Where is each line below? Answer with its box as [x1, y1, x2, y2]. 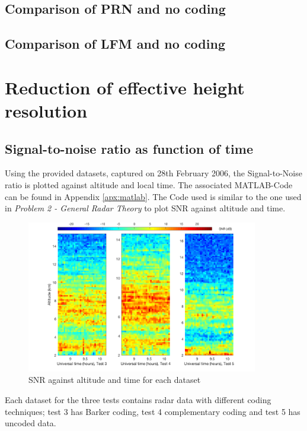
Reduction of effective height [5, 75, 245, 99]
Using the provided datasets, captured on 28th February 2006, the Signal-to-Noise [5, 167, 302, 179]
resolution [5, 98, 88, 122]
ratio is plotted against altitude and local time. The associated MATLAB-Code [5, 178, 293, 191]
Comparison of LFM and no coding [5, 34, 225, 53]
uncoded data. [5, 417, 56, 429]
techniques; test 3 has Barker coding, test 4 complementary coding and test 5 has [5, 405, 300, 417]
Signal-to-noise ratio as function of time [5, 139, 253, 157]
